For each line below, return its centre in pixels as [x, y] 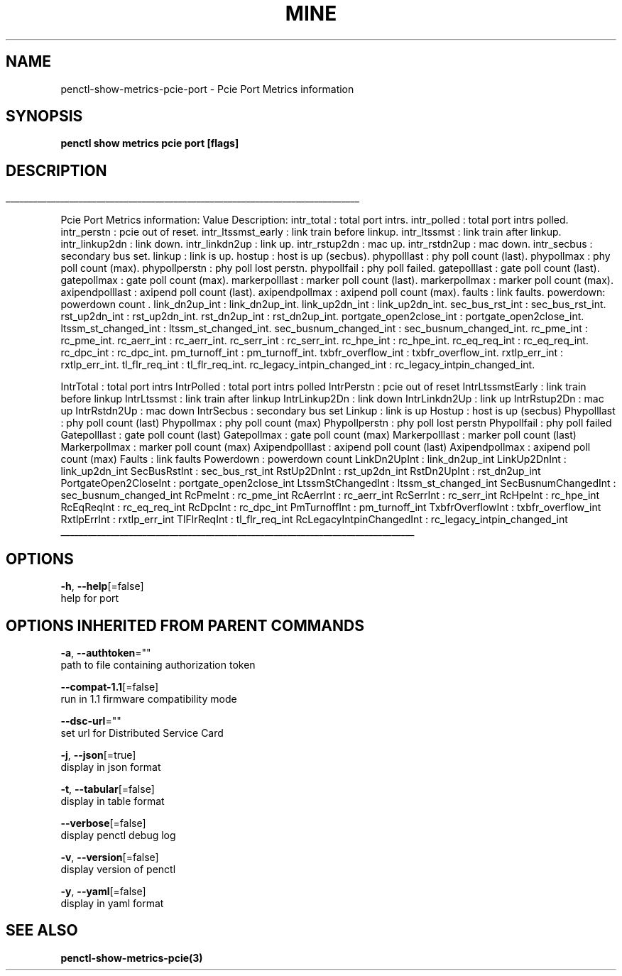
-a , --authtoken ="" [106, 652]
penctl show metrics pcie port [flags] [150, 143]
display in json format [111, 767]
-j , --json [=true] [98, 755]
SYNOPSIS [44, 116]
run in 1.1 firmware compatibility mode [149, 698]
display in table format [113, 801]
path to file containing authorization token [158, 664]
